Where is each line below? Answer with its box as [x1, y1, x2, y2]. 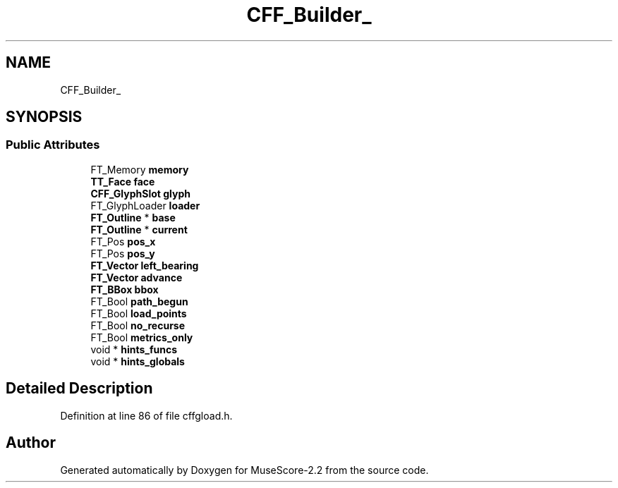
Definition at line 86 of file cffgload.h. [60, 409, 233, 422]
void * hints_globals [90, 355, 185, 367]
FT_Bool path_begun [90, 295, 188, 307]
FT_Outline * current [90, 223, 188, 236]
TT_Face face [90, 175, 155, 188]
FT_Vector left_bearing [90, 259, 199, 272]
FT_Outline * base [90, 211, 176, 224]
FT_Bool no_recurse [90, 319, 186, 331]
